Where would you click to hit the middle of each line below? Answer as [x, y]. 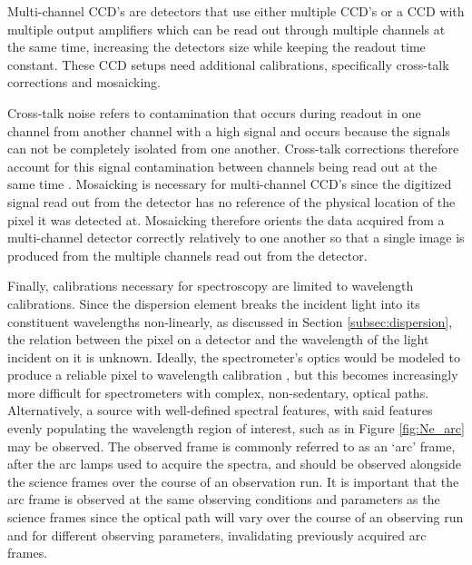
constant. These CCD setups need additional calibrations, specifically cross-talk [228, 64]
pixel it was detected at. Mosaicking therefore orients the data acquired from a [226, 219]
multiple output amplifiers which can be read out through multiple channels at [226, 29]
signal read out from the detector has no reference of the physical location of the [231, 201]
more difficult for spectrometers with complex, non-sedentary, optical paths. [218, 392]
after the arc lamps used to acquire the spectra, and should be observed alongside [234, 464]
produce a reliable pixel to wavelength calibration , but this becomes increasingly [233, 375]
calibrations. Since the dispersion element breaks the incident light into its [214, 303]
